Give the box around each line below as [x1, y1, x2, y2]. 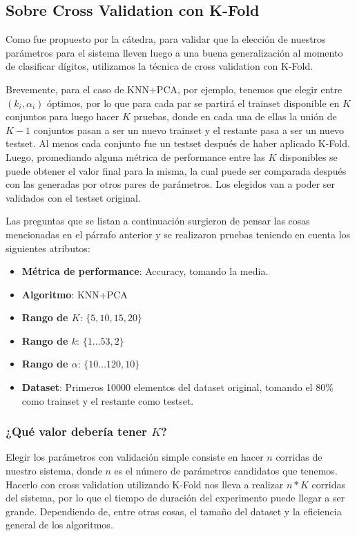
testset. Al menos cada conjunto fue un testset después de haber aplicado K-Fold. [6, 136, 350, 151]
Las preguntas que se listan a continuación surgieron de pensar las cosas [6, 213, 310, 228]
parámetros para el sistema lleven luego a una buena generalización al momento [6, 45, 343, 59]
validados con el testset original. [6, 190, 141, 204]
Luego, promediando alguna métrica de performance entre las [6, 149, 265, 164]
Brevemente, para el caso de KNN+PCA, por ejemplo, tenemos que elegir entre [6, 82, 342, 96]
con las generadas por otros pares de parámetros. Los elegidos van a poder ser [6, 177, 336, 191]
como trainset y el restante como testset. [21, 393, 194, 408]
